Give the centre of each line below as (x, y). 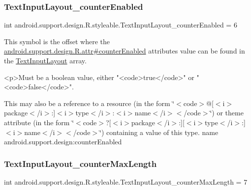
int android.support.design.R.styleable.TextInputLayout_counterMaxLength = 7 (126, 181)
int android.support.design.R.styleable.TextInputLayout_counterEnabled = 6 (121, 25)
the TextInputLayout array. (45, 60)
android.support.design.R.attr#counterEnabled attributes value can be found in (125, 51)
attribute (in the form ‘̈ (39, 122)
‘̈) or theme (227, 113)
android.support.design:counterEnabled (63, 142)
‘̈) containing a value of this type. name (159, 132)
